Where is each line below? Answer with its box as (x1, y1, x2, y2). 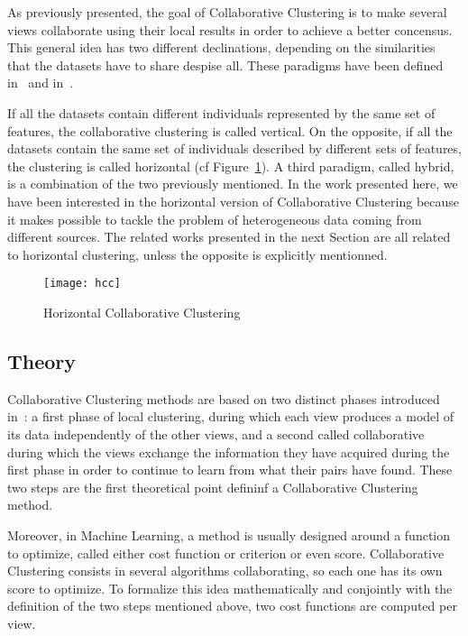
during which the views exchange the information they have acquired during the (7, 442, 450, 461)
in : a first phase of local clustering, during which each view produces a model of (7, 407, 454, 426)
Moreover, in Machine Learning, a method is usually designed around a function (7, 525, 451, 544)
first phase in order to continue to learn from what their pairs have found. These (7, 460, 453, 479)
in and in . (7, 73, 74, 92)
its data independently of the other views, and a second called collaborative (7, 424, 425, 443)
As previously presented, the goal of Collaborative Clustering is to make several (7, 3, 447, 21)
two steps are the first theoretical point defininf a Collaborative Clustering (7, 477, 418, 496)
